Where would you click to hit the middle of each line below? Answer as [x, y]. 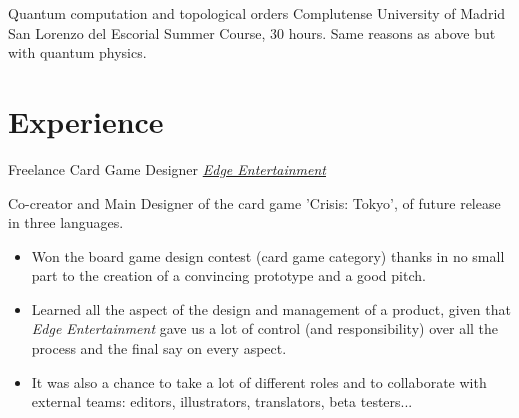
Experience [86, 120]
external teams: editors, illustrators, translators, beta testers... [222, 401]
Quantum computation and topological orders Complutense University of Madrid [257, 13]
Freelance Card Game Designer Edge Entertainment [167, 168]
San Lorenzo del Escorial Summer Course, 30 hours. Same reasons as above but [252, 32]
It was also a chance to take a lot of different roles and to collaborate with [259, 381]
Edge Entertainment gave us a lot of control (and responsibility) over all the [265, 328]
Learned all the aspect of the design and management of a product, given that [271, 308]
